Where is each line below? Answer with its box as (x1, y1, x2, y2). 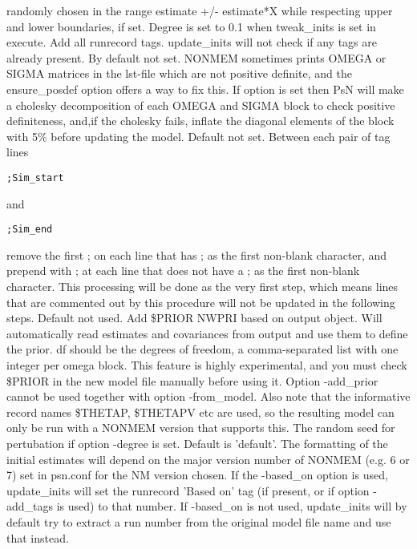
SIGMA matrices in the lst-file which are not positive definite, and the (6, 65, 352, 82)
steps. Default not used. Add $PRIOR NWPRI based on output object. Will (6, 309, 383, 326)
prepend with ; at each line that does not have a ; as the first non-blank (6, 262, 360, 279)
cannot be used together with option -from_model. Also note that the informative (6, 388, 411, 405)
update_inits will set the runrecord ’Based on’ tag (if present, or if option (6, 482, 370, 499)
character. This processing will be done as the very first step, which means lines (6, 278, 399, 295)
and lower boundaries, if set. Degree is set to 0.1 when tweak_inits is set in (6, 18, 376, 34)
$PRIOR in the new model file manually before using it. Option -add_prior (6, 372, 379, 389)
